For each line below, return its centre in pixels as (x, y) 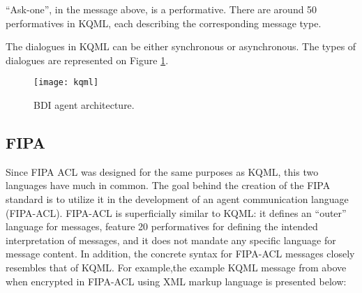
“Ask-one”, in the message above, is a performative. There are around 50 (161, 9)
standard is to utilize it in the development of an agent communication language (177, 199)
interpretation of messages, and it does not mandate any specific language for (171, 240)
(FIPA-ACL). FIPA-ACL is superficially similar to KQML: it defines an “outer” (176, 212)
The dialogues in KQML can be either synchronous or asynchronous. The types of (181, 46)
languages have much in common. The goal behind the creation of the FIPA (168, 185)
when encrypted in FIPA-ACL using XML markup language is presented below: (176, 281)
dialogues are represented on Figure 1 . (87, 60)
